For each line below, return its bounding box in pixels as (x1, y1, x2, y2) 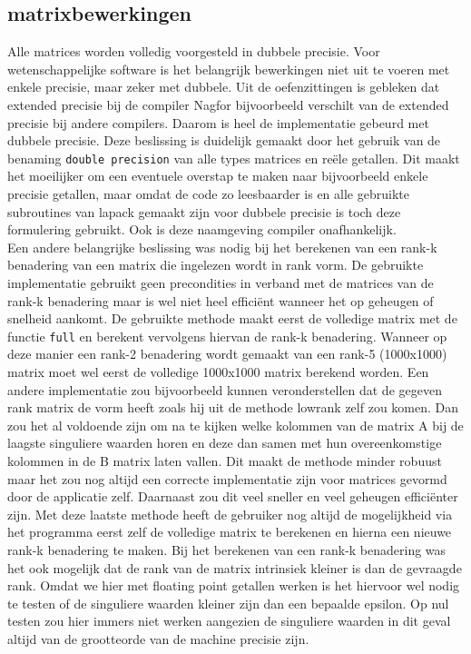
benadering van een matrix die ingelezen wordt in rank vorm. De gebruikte (7, 255, 424, 274)
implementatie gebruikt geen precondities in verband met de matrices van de (7, 272, 434, 292)
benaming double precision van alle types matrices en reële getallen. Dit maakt (7, 148, 460, 167)
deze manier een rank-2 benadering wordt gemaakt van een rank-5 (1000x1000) (7, 344, 447, 363)
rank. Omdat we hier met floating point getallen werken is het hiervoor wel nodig (7, 576, 460, 595)
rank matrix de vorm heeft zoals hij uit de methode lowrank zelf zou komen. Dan (7, 398, 459, 417)
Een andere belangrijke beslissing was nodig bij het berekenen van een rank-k (7, 237, 437, 256)
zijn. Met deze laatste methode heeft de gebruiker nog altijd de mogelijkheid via (7, 504, 453, 523)
